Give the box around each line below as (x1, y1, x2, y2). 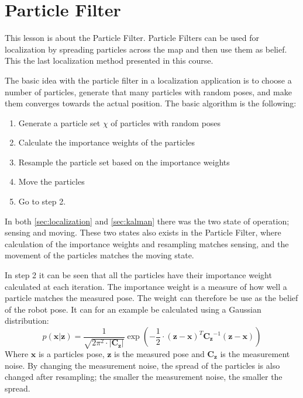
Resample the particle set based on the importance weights (18, 155, 230, 168)
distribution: (5, 314, 49, 327)
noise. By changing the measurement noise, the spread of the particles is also (5, 359, 280, 371)
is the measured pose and (114, 347, 205, 359)
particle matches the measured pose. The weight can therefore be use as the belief (5, 292, 298, 304)
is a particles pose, (38, 347, 105, 359)
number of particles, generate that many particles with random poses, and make (5, 85, 292, 98)
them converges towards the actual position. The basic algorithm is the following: (5, 97, 297, 109)
